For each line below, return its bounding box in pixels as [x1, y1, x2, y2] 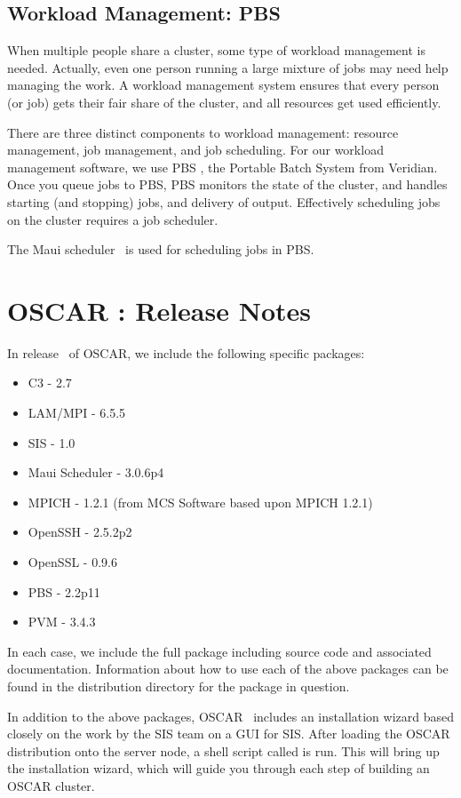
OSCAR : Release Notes [7, 291, 311, 328]
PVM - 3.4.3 [28, 612, 96, 631]
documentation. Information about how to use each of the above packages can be [7, 659, 449, 678]
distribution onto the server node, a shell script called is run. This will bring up [7, 741, 440, 760]
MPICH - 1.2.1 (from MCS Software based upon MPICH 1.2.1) [28, 492, 373, 511]
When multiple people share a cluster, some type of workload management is [7, 41, 425, 60]
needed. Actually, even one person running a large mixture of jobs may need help [7, 58, 449, 76]
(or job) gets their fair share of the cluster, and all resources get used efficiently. [7, 92, 441, 111]
